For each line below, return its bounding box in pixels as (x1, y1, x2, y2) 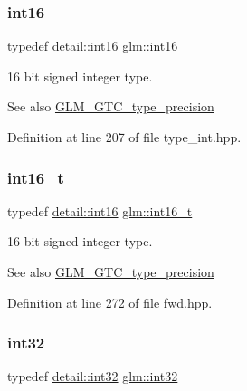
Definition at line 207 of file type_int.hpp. (7, 128, 242, 146)
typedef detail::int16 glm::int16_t (7, 201, 193, 220)
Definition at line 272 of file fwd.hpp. (7, 292, 213, 311)
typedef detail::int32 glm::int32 (7, 367, 178, 386)
